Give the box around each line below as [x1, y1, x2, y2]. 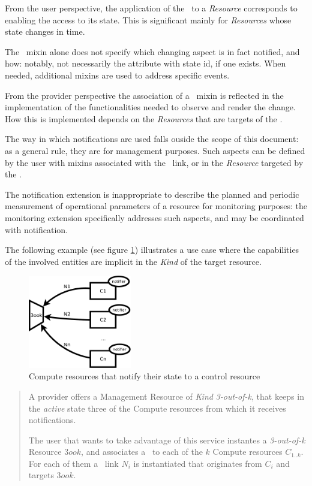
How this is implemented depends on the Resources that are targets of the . [5, 112, 283, 125]
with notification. [5, 223, 68, 236]
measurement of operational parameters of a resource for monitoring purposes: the [5, 200, 307, 212]
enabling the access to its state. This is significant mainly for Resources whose [5, 13, 292, 26]
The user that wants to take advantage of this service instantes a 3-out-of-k [28, 433, 305, 446]
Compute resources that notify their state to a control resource [29, 370, 260, 382]
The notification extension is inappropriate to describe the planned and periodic [5, 188, 299, 200]
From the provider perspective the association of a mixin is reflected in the [5, 89, 284, 101]
